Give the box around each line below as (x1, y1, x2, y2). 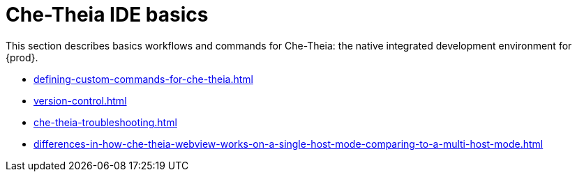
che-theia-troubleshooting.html (33, 116, 177, 128)
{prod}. (6, 51, 38, 63)
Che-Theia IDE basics (6, 3, 209, 26)
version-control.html (33, 94, 127, 107)
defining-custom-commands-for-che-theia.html (33, 72, 253, 85)
